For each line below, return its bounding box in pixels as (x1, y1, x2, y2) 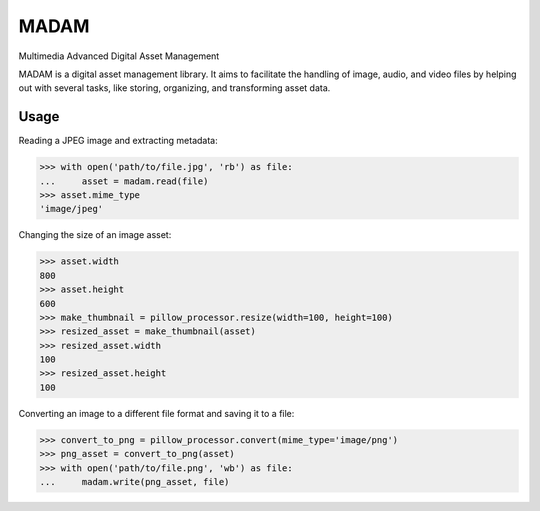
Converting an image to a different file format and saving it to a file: (18, 407, 295, 419)
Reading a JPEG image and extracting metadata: (18, 135, 219, 147)
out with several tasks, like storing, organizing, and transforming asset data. (18, 82, 331, 94)
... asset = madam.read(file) (39, 175, 209, 187)
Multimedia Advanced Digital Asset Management (18, 50, 220, 62)
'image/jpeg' (39, 203, 104, 215)
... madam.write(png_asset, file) (39, 476, 230, 488)
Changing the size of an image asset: (18, 229, 172, 241)
